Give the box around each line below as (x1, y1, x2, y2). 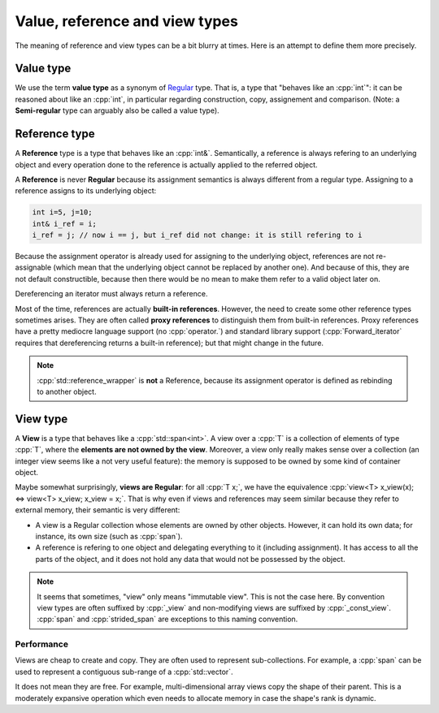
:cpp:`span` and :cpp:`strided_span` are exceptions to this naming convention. (37, 614, 298, 624)
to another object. (37, 387, 97, 396)
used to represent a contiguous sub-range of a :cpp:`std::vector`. (15, 667, 233, 676)
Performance (15, 638, 69, 650)
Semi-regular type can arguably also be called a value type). (15, 106, 219, 115)
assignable (15, 262, 52, 272)
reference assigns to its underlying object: (15, 186, 157, 196)
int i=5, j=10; (32, 208, 93, 217)
